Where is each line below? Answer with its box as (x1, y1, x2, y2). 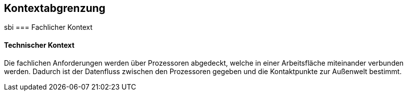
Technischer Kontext (4, 41, 75, 50)
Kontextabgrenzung (4, 2, 105, 14)
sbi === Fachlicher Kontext (4, 23, 93, 32)
